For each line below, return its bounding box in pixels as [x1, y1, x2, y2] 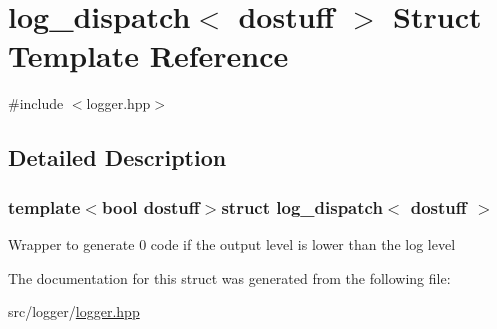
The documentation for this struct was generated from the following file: [8, 267, 451, 288]
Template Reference [8, 35, 289, 76]
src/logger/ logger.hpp [8, 301, 140, 322]
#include [8, 93, 64, 114]
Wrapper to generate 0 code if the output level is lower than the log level [8, 233, 456, 254]
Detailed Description [8, 142, 227, 173]
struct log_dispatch [221, 194, 383, 219]
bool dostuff [101, 194, 200, 219]
